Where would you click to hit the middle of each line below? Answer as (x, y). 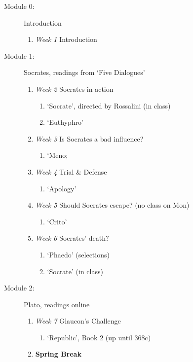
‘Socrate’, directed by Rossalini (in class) (109, 105)
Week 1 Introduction (66, 39)
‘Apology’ (62, 188)
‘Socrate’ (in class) (75, 271)
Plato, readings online (57, 304)
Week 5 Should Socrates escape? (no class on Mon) (112, 205)
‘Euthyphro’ (65, 122)
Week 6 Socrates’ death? (72, 238)
